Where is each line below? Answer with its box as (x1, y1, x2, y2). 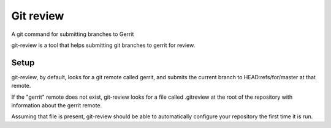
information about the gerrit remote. (11, 102, 102, 109)
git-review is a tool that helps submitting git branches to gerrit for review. (11, 41, 196, 49)
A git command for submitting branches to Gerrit (11, 30, 134, 38)
